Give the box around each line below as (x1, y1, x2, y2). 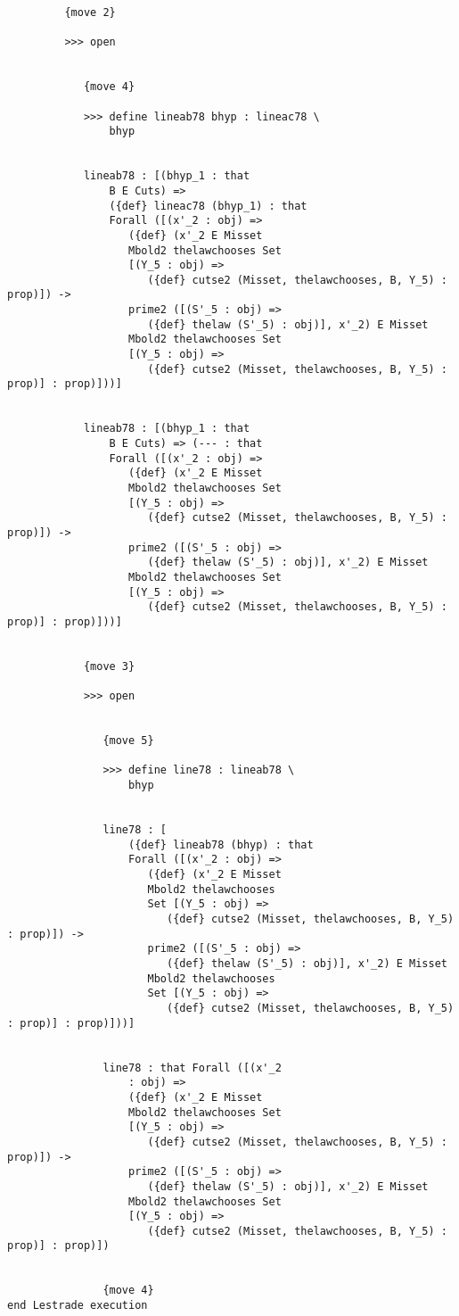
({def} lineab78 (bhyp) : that (128, 838, 314, 851)
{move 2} (64, 6, 116, 19)
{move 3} (83, 659, 135, 673)
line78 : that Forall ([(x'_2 (102, 1061, 282, 1074)
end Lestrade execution (7, 1299, 148, 1312)
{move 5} (102, 734, 154, 748)
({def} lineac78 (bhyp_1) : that (109, 199, 307, 212)
